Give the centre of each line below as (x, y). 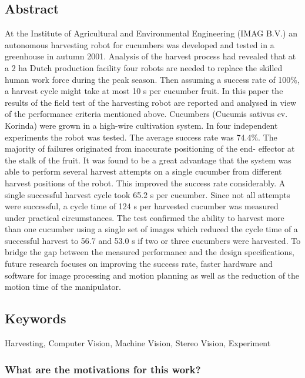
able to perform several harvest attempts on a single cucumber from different (143, 171)
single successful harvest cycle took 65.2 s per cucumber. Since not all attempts (148, 194)
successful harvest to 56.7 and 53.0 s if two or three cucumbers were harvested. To (153, 240)
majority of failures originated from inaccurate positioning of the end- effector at (150, 148)
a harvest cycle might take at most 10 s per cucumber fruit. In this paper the (144, 91)
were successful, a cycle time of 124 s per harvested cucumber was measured (142, 206)
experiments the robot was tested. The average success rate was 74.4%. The (141, 137)
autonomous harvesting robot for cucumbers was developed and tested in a (140, 44)
